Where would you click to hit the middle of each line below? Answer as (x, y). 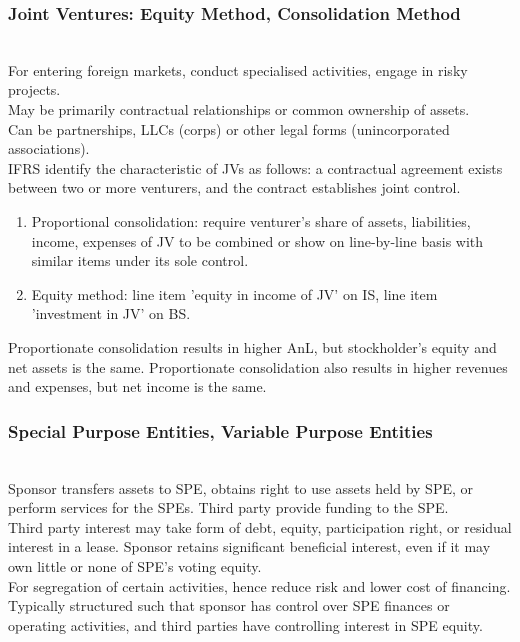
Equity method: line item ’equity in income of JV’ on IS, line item (234, 293)
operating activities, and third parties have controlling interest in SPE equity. (245, 624)
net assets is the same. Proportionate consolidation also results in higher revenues (258, 366)
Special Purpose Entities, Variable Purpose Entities (220, 430)
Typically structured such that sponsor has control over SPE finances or (229, 605)
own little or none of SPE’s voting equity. (135, 565)
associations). (49, 148)
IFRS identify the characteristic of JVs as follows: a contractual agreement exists (255, 167)
